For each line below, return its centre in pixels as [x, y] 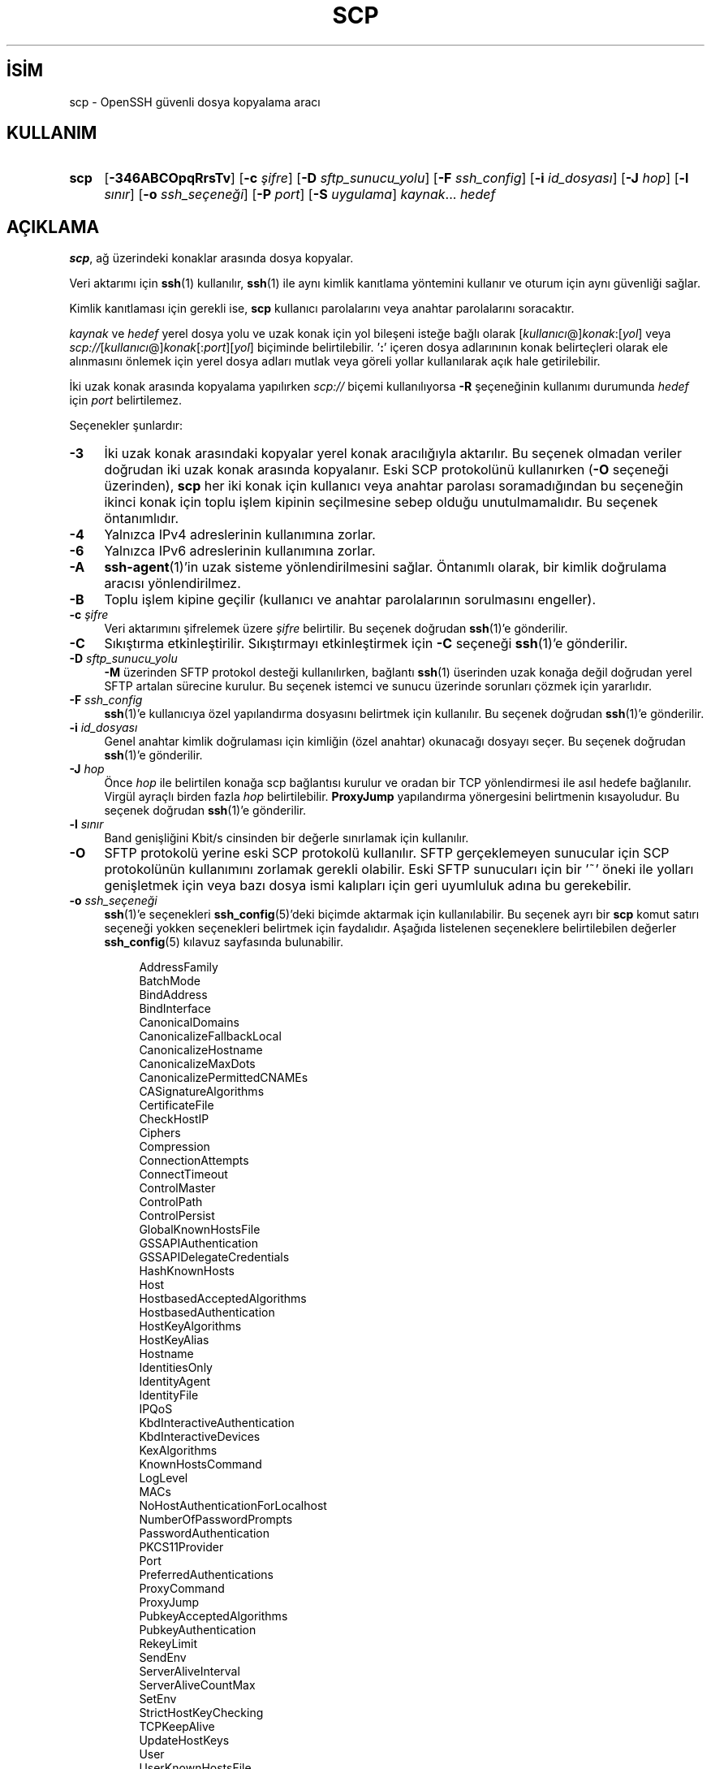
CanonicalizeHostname [201, 1050]
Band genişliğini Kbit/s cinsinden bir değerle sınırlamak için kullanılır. [287, 838]
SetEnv [158, 1699]
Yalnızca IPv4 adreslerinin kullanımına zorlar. [240, 535]
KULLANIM [52, 133]
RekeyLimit [168, 1644]
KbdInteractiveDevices [200, 1437]
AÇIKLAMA [53, 227]
